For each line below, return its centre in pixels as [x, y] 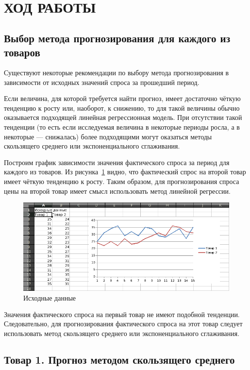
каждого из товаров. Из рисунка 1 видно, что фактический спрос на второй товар [125, 172]
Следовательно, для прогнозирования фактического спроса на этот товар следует [123, 324]
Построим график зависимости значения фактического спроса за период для [117, 162]
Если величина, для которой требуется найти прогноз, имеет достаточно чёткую [122, 98]
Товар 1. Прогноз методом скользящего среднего [119, 359]
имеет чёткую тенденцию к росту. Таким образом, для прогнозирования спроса [122, 181]
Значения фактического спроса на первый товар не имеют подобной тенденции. [122, 314]
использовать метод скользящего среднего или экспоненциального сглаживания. [122, 333]
